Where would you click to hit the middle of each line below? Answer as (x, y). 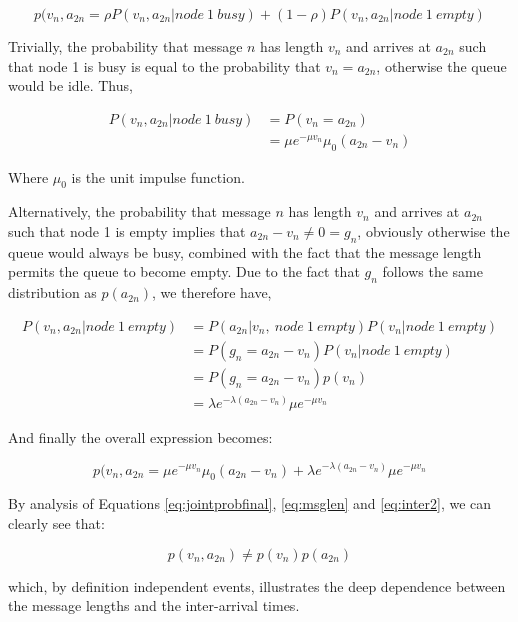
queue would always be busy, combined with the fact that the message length (245, 251)
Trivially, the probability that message (125, 46)
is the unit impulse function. (158, 176)
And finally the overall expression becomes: (140, 436)
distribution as (52, 292)
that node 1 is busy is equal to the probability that (164, 65)
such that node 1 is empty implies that (127, 231)
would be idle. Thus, (70, 85)
